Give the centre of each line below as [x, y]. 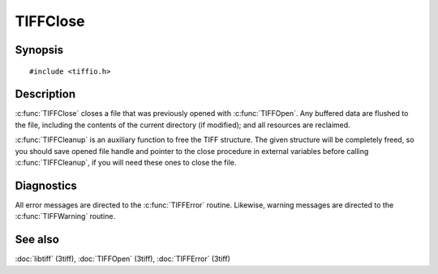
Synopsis [39, 50]
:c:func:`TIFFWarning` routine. [65, 216]
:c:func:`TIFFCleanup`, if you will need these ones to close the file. [126, 163]
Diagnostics [46, 185]
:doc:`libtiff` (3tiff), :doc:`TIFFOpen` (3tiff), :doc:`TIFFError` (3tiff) [123, 259]
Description [45, 94]
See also [37, 240]
